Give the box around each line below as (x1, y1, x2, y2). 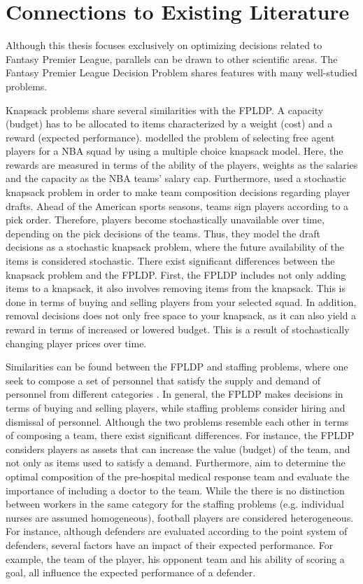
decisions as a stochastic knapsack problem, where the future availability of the (6, 239, 344, 254)
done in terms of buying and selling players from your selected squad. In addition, (6, 294, 357, 309)
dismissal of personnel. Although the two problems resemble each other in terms (6, 414, 349, 429)
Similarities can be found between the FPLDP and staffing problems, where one (6, 359, 348, 374)
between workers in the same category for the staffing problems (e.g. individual (6, 496, 344, 511)
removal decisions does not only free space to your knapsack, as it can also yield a (6, 308, 357, 323)
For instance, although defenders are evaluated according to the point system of (6, 524, 348, 538)
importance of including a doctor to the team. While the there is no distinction (6, 482, 345, 497)
